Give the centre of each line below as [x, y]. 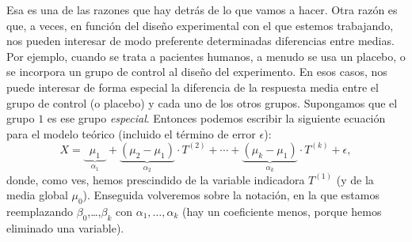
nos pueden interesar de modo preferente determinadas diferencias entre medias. [200, 41]
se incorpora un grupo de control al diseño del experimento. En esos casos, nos [197, 72]
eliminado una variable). [65, 227]
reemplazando [40, 212]
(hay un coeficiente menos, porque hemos [282, 212]
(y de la [355, 179]
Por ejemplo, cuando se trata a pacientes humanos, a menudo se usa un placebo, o [206, 56]
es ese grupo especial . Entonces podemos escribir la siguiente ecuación [216, 118]
